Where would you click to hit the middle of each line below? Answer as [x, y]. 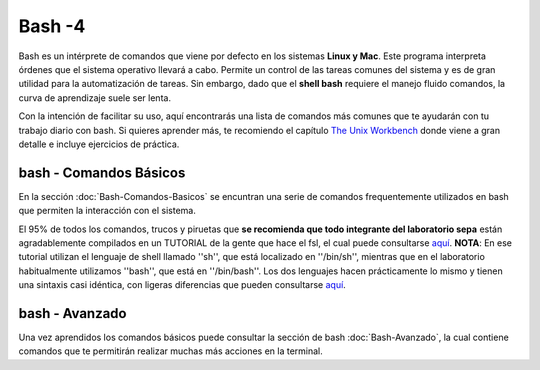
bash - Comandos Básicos [102, 172]
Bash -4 [52, 26]
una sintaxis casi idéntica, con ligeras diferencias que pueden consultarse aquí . [182, 285]
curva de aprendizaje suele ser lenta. [95, 97]
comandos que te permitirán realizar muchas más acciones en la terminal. [171, 351]
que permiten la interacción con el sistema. [107, 211]
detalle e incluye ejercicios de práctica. [99, 144]
